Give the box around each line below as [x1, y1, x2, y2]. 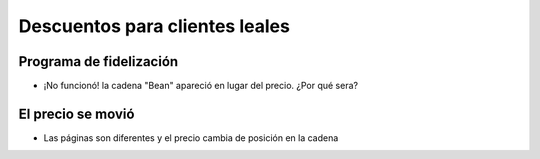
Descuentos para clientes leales [18, 15, 290, 37]
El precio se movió [18, 105, 135, 122]
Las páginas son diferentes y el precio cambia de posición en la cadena [43, 131, 339, 144]
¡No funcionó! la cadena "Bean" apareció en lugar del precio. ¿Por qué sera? [43, 80, 359, 92]
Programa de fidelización [18, 53, 179, 70]
